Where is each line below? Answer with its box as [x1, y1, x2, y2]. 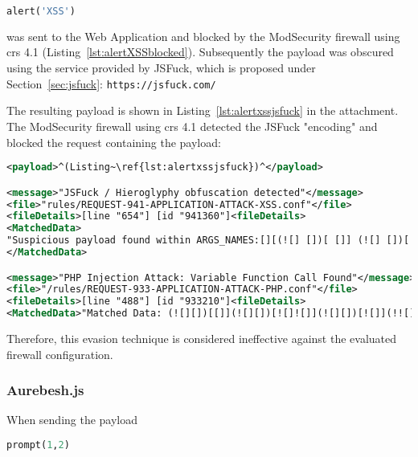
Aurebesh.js [6, 380, 84, 400]
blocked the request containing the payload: [6, 133, 221, 150]
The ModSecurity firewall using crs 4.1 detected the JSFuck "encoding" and [6, 117, 378, 134]
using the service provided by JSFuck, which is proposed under [6, 59, 316, 76]
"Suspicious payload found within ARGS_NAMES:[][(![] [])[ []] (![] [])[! [6, 235, 416, 247]
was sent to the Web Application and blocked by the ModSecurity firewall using [6, 27, 400, 44]
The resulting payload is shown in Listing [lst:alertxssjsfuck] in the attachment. [6, 102, 399, 119]
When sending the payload [6, 411, 138, 428]
